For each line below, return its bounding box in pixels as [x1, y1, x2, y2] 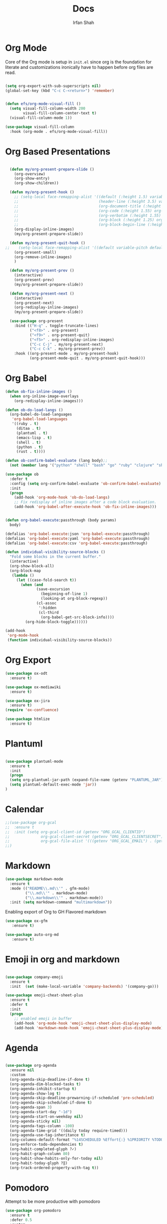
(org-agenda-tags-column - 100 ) [9, 1123, 75, 1129]
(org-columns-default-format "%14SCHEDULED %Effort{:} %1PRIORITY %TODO [9, 1137, 164, 1143]
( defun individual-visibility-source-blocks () [5, 550, 106, 555]
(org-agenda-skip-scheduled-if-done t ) [9, 1100, 92, 1105]
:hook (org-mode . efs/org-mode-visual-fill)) [9, 129, 108, 134]
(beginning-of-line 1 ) [40, 591, 88, 597]
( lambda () [11, 573, 35, 578]
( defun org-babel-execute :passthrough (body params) [5, 518, 117, 523]
